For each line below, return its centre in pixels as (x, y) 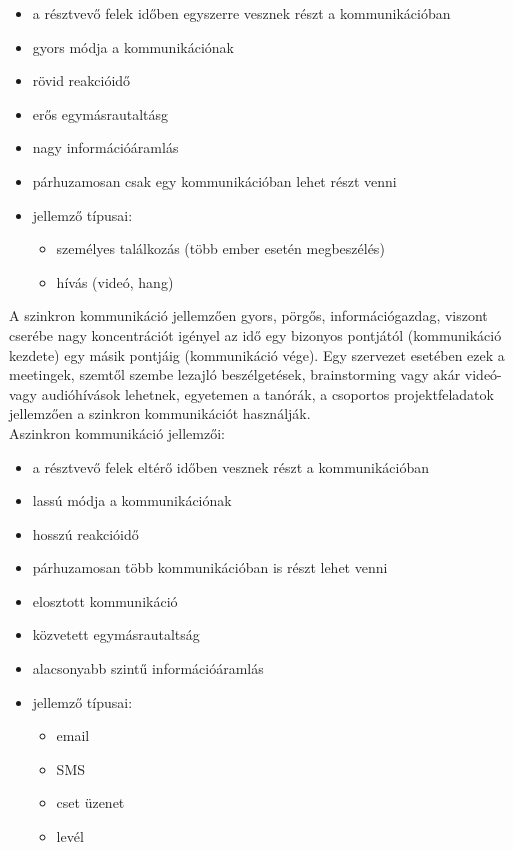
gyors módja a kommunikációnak (133, 46)
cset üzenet (90, 802)
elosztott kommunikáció (105, 600)
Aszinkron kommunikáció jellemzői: (117, 432)
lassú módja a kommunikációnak (132, 500)
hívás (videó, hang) (115, 281)
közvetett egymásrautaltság (116, 634)
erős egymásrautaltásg (100, 113)
